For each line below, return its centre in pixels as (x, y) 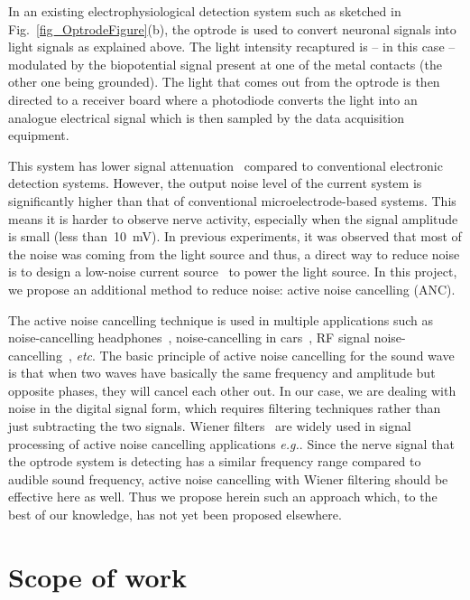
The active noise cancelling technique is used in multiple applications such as (221, 319)
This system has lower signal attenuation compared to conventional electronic (226, 165)
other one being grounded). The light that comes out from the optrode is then (224, 82)
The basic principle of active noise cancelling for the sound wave (277, 355)
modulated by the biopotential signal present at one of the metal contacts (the (225, 64)
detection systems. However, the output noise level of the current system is (215, 183)
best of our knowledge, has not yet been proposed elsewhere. (175, 515)
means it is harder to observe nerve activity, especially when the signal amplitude (233, 218)
